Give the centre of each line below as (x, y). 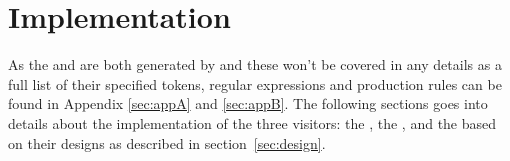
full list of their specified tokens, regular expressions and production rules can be (255, 83)
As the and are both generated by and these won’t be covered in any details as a (255, 64)
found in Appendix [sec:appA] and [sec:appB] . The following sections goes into (248, 103)
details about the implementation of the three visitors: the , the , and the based (252, 122)
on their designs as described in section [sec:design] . (167, 142)
